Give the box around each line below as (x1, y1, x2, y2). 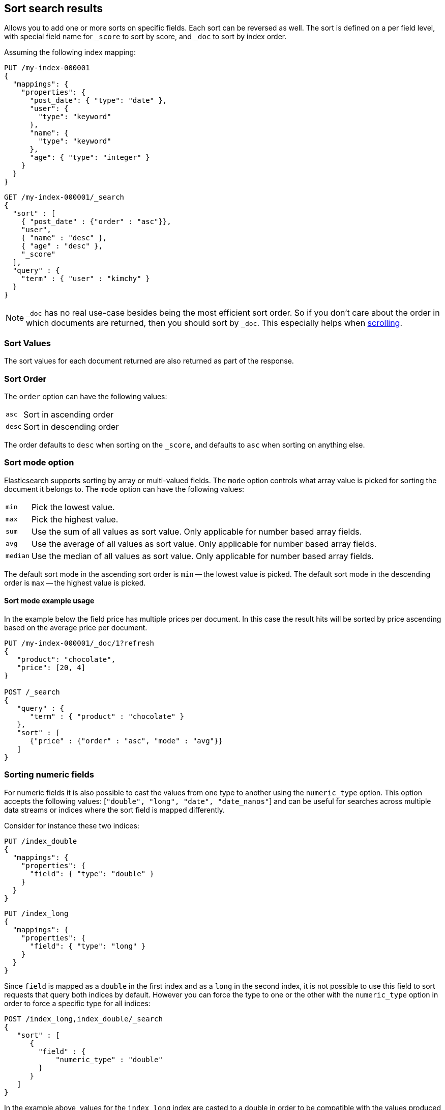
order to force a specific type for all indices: (4, 998, 151, 1008)
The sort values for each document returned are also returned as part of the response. (4, 356, 294, 366)
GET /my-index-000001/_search (4, 193, 125, 202)
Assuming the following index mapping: (4, 48, 136, 57)
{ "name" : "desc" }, (21, 234, 107, 242)
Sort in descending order (23, 421, 119, 432)
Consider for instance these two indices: (4, 821, 139, 830)
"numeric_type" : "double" (55, 1055, 163, 1064)
